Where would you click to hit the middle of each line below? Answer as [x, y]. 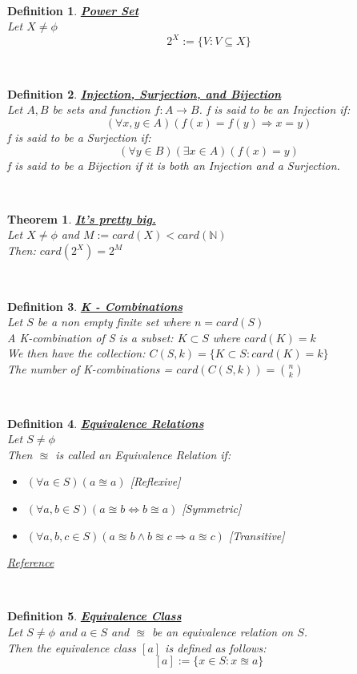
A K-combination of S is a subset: [90, 337]
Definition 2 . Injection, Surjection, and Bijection [144, 93]
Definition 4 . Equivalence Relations [106, 423]
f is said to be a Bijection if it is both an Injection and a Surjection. [174, 165]
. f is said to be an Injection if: [275, 109]
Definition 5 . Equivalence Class [94, 616]
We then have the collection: [76, 353]
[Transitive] [257, 535]
